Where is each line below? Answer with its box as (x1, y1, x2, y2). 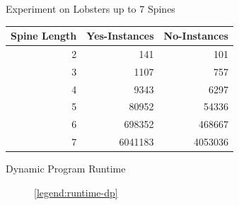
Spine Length (11, 28, 77, 43)
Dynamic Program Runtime (6, 161, 126, 176)
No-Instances (163, 28, 228, 43)
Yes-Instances (86, 28, 154, 43)
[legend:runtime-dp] (34, 184, 118, 199)
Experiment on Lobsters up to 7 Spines (6, 1, 175, 16)
